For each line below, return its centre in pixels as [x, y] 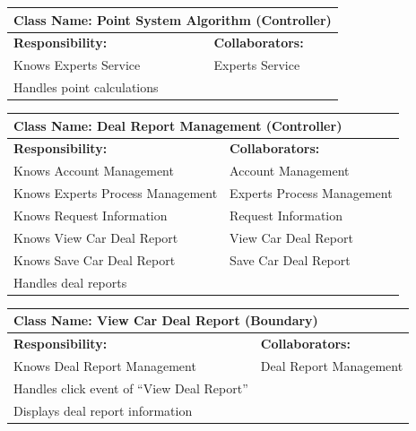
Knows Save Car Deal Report [95, 259]
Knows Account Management [94, 171]
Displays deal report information [103, 410]
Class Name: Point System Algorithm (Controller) [173, 19]
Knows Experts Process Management [116, 193]
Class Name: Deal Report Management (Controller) [178, 125]
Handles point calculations [86, 87]
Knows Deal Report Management [105, 365]
